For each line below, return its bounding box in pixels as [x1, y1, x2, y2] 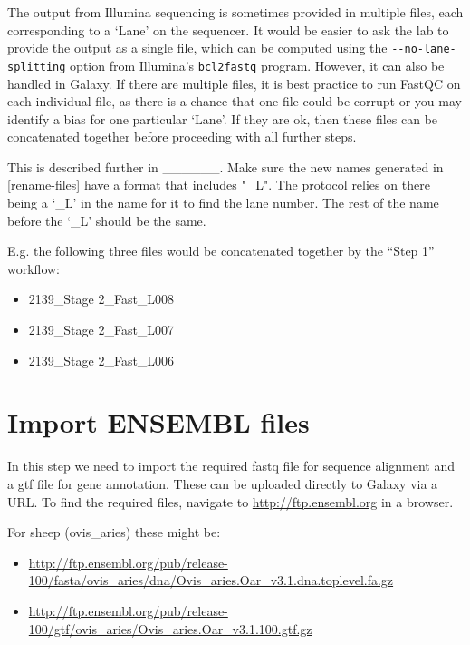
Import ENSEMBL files [7, 404, 310, 441]
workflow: [7, 259, 60, 278]
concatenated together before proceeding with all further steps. [7, 127, 357, 146]
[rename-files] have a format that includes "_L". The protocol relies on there [7, 175, 430, 194]
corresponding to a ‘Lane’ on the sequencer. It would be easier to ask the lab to [7, 20, 449, 39]
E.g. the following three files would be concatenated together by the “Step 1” [7, 241, 435, 260]
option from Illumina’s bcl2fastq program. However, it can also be [70, 55, 445, 74]
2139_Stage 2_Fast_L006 [28, 350, 175, 369]
